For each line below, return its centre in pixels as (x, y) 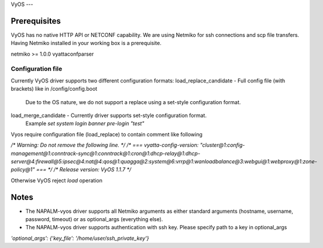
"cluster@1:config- (222, 145)
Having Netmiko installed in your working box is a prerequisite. (86, 43)
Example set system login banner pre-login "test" (85, 123)
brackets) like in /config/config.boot (54, 89)
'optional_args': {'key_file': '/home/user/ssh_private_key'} (80, 238)
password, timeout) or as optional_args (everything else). (94, 219)
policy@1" (23, 170)
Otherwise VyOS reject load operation (56, 180)
